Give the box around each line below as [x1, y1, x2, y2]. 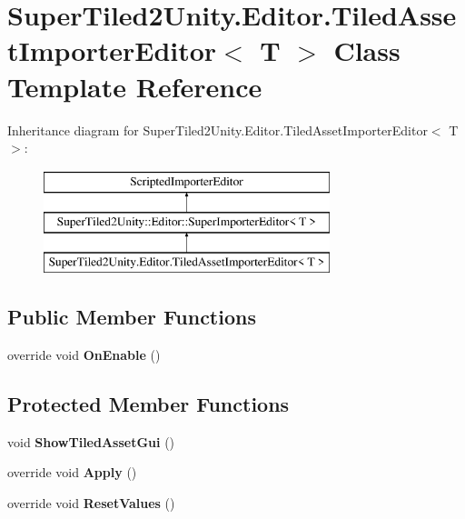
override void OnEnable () [7, 344, 161, 364]
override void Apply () [7, 463, 137, 482]
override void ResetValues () [7, 493, 175, 512]
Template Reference [7, 67, 262, 105]
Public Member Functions [7, 303, 256, 331]
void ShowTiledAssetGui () [7, 432, 175, 451]
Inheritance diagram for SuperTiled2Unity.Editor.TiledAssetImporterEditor [7, 120, 428, 139]
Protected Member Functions [7, 389, 290, 417]
